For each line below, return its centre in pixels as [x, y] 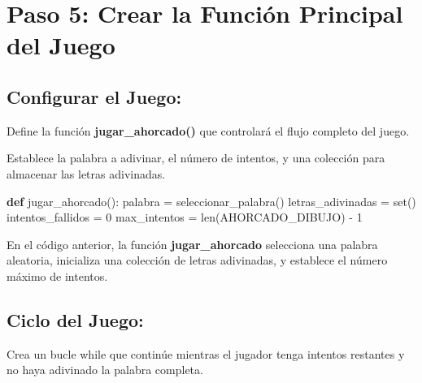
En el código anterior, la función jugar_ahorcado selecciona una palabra [192, 244]
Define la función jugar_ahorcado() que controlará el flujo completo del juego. [208, 130]
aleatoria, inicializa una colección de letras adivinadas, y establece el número [197, 260]
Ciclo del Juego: [75, 319]
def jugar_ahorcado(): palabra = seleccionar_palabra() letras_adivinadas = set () [211, 201]
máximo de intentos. [57, 275]
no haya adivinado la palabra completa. [105, 370]
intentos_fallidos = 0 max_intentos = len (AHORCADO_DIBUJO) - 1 [185, 217]
